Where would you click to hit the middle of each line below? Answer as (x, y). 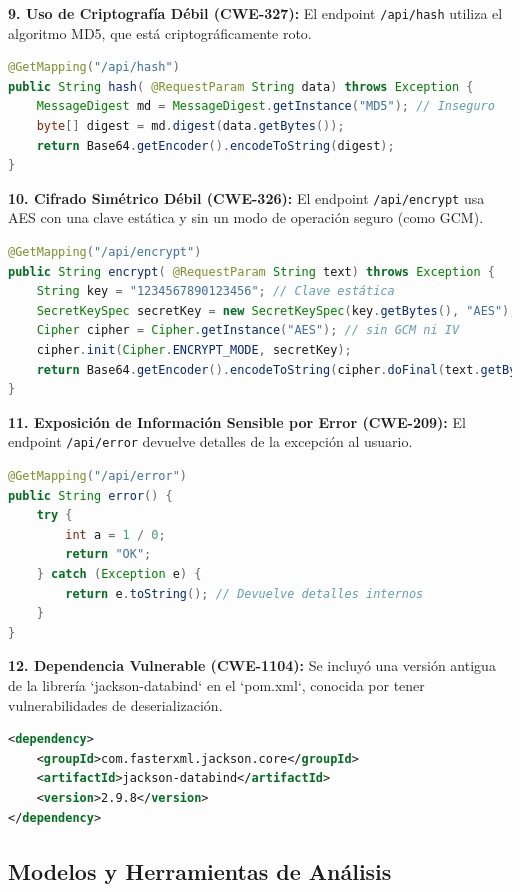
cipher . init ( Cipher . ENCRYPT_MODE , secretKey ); (194, 350)
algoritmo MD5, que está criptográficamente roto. (160, 32)
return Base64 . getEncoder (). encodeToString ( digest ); (215, 145)
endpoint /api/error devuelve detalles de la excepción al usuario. (210, 441)
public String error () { (90, 495)
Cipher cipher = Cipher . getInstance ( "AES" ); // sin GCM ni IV (248, 330)
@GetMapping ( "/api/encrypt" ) (105, 252)
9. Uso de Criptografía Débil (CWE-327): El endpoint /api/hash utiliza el (255, 13)
